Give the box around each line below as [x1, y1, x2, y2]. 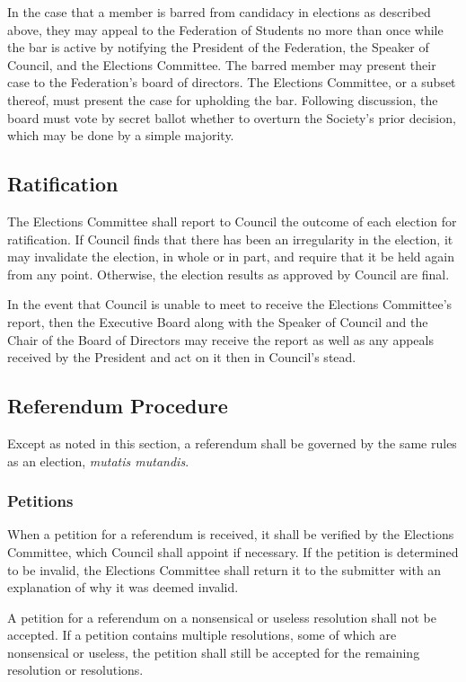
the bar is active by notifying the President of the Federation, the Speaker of [7, 38, 429, 57]
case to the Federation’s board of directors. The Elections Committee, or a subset [7, 73, 456, 92]
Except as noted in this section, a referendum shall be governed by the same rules [7, 433, 457, 452]
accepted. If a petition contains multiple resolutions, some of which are [7, 625, 397, 644]
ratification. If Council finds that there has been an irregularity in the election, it [7, 229, 453, 248]
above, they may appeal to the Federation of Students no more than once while [7, 20, 444, 39]
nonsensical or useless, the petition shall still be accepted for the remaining [7, 642, 420, 661]
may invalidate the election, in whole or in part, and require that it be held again [7, 247, 454, 266]
